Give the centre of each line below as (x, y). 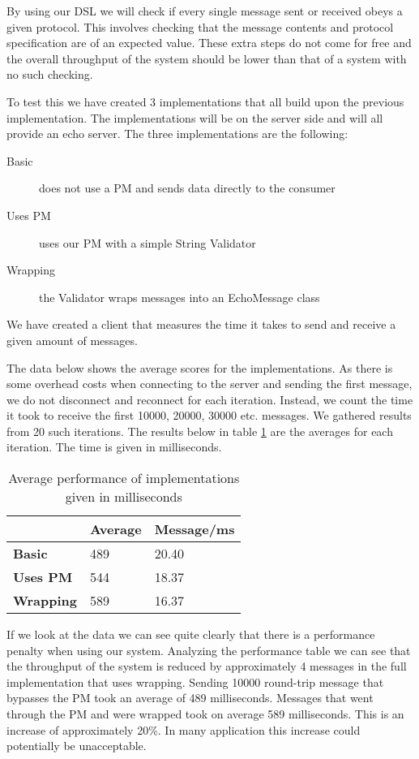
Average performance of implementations (124, 478)
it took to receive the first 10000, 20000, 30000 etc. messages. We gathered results (209, 415)
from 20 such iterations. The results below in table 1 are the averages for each (200, 431)
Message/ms (195, 529)
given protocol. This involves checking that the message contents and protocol (200, 26)
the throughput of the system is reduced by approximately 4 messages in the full (207, 666)
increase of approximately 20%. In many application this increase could (184, 729)
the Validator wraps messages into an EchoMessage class (180, 297)
